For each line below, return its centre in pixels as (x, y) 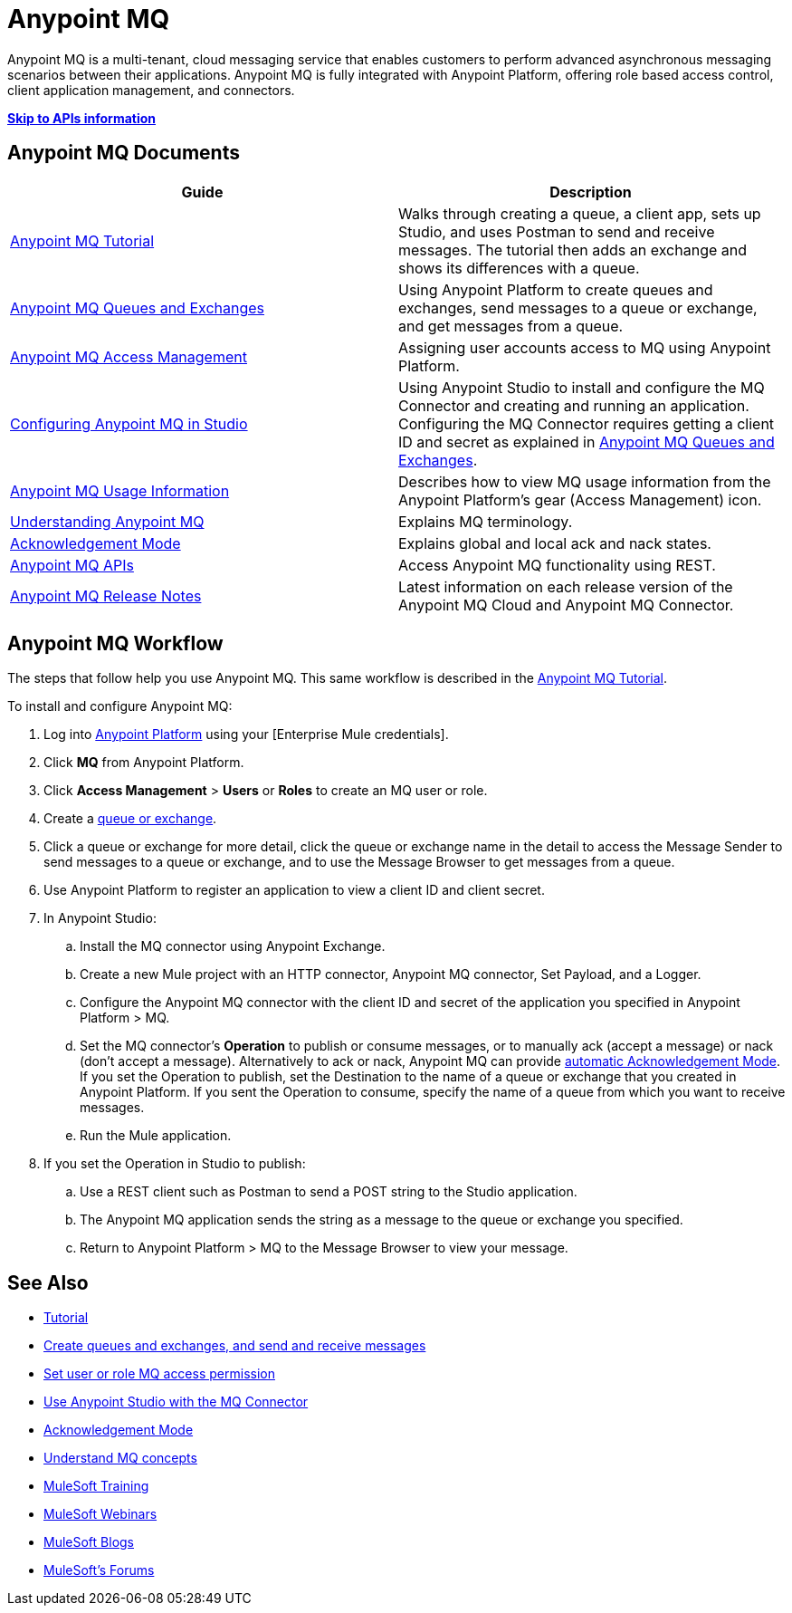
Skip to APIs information (82, 118)
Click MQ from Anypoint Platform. (144, 763)
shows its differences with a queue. (519, 268)
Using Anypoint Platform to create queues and (556, 289)
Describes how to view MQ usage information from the (585, 481)
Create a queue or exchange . (130, 819)
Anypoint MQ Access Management (129, 356)
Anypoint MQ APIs (72, 565)
